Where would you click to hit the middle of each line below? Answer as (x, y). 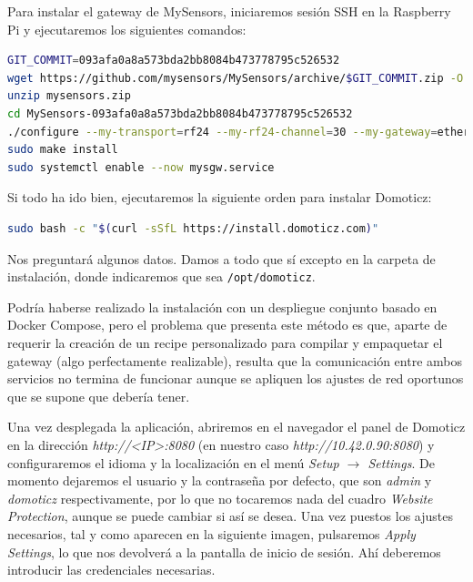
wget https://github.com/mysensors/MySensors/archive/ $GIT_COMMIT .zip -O (236, 78)
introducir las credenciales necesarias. (111, 570)
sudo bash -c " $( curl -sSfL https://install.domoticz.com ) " (193, 228)
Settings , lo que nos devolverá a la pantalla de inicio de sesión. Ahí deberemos (224, 551)
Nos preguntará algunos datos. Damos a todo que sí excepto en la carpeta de (221, 258)
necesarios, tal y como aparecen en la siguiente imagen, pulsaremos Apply (211, 533)
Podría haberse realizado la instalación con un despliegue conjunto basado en (222, 306)
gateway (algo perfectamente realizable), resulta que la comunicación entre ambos (235, 360)
